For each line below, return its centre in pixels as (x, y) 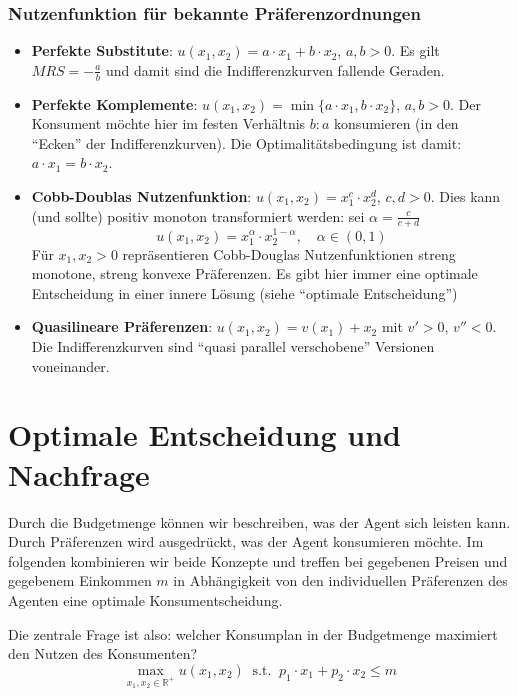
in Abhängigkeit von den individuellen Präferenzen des (340, 580)
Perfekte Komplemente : (114, 103)
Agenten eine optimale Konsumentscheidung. (145, 599)
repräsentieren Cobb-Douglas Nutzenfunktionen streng (289, 253)
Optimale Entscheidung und (204, 434)
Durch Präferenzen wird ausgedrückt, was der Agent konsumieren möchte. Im (246, 541)
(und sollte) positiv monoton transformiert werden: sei (198, 215)
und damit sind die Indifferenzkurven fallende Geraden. (275, 69)
